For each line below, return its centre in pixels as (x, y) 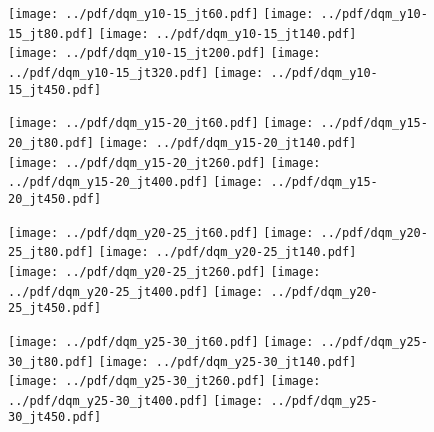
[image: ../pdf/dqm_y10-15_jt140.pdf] (227, 33)
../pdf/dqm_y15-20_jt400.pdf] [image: (136, 182)
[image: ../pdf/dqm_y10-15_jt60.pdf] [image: (161, 14)
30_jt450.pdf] (55, 417)
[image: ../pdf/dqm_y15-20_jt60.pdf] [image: (161, 123)
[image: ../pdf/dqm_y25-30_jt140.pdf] (227, 361)
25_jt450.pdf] (55, 308)
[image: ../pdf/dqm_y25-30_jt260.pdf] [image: (164, 381)
